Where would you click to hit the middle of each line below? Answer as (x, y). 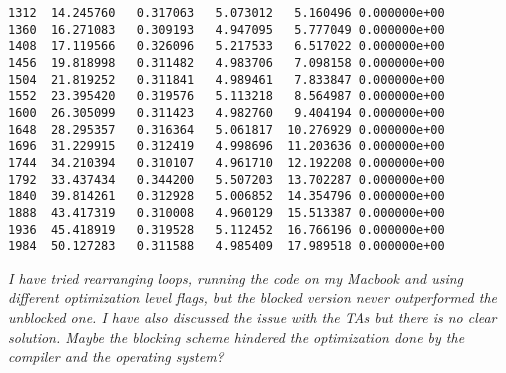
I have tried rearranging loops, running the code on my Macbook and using (236, 277)
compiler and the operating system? (116, 356)
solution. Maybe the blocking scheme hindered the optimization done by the (236, 336)
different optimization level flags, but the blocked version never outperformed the (252, 297)
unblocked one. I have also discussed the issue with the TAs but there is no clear (252, 317)
